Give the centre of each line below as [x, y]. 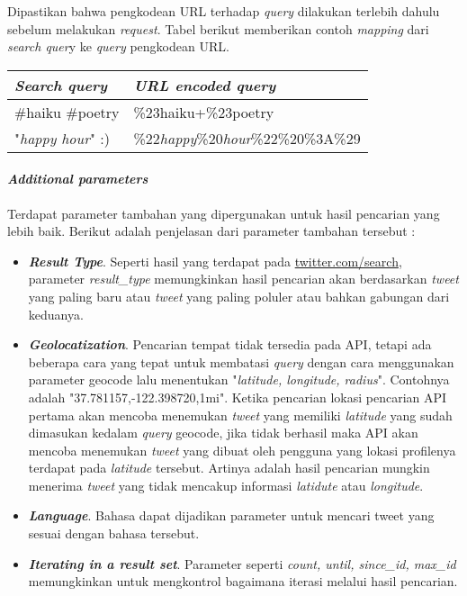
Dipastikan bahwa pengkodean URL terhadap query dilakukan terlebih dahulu [224, 11]
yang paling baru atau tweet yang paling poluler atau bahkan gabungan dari [239, 296]
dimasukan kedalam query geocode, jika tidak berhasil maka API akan [223, 433]
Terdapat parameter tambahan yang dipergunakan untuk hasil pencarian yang [224, 213]
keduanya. [56, 314]
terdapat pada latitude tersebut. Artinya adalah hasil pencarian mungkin [229, 468]
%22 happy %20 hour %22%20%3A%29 [247, 138]
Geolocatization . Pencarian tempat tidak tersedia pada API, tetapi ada [230, 344]
